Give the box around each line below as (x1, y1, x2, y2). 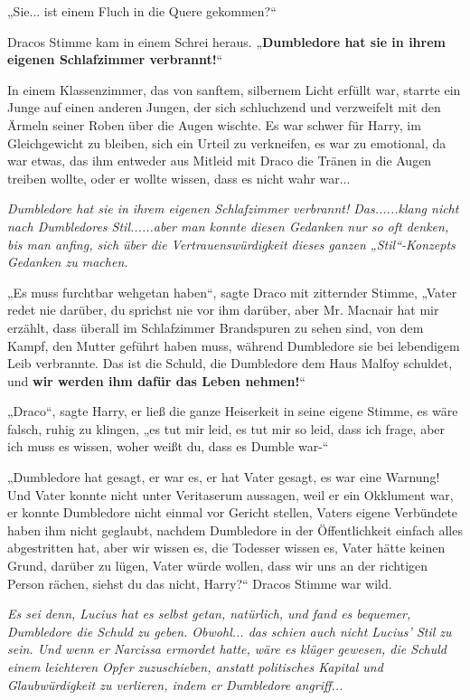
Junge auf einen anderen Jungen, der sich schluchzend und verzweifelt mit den (7, 98, 441, 117)
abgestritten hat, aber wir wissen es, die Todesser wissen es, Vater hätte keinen (7, 538, 446, 557)
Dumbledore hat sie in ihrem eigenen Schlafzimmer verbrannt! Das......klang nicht (7, 199, 459, 218)
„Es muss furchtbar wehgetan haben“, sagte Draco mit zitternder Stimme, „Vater (7, 282, 457, 301)
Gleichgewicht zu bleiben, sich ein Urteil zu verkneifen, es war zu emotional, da (7, 133, 446, 152)
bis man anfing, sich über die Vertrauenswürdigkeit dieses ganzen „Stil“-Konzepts (7, 234, 456, 253)
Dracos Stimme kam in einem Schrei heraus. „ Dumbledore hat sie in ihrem (7, 32, 446, 51)
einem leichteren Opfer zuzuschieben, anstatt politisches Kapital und (7, 657, 383, 676)
